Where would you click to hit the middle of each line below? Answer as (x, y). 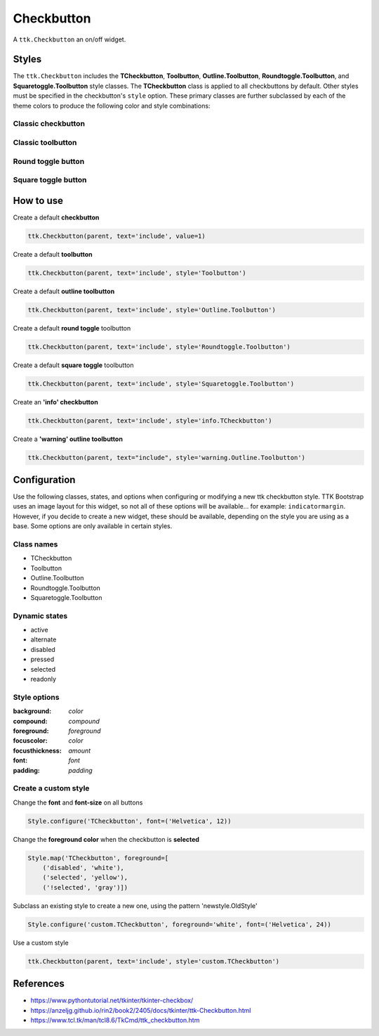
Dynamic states (40, 615)
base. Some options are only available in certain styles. (93, 526)
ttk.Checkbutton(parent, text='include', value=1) (117, 236)
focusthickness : (38, 750)
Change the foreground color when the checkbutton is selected (106, 839)
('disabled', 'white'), (83, 868)
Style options (36, 697)
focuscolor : (31, 741)
